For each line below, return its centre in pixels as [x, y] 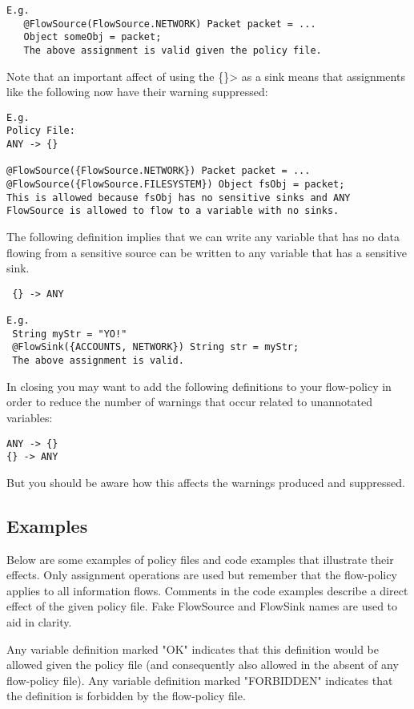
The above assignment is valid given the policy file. [173, 50]
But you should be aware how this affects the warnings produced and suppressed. [206, 482]
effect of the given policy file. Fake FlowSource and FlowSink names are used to [202, 606]
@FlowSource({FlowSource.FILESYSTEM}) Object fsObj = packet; [176, 185]
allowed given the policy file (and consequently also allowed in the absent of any [203, 665]
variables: [30, 417]
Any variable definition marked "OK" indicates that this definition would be [193, 649]
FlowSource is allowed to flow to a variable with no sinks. [173, 211]
